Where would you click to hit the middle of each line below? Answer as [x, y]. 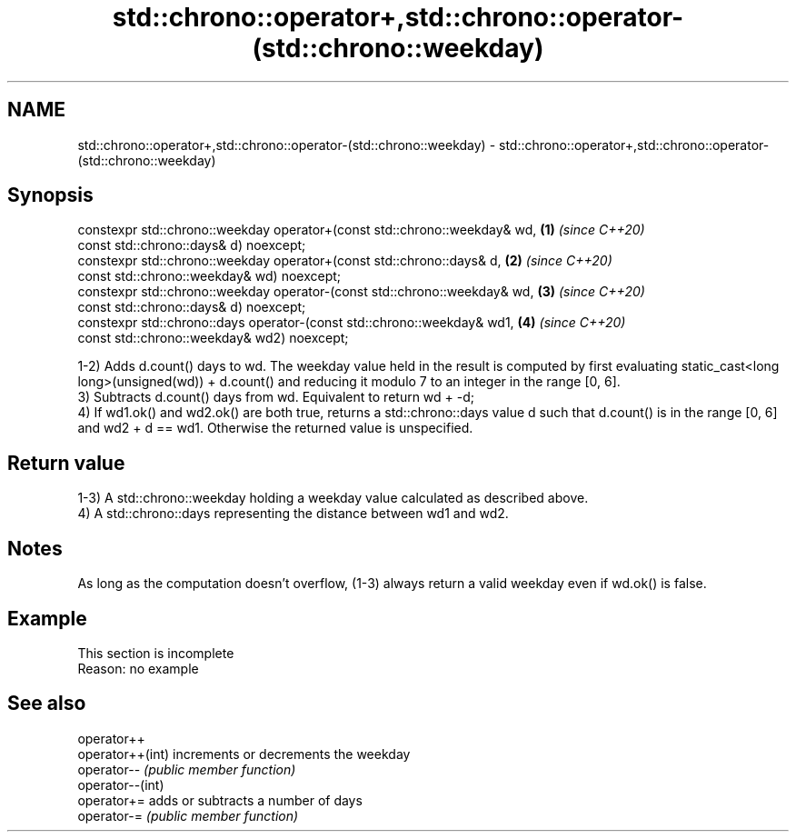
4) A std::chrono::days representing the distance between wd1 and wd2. [293, 514]
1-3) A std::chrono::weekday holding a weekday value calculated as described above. [333, 498]
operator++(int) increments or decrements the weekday [244, 754]
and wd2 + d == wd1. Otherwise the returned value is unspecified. [275, 428]
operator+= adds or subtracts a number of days [220, 800]
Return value [66, 463]
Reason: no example [138, 668]
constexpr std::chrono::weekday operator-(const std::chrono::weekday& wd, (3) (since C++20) [361, 292]
